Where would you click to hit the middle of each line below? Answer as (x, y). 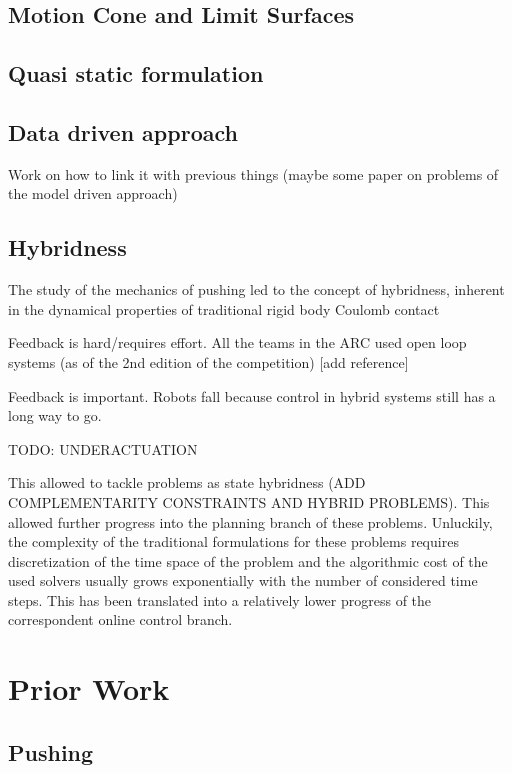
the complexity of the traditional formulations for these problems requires (233, 541)
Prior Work (89, 688)
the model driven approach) (93, 193)
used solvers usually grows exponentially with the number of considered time (243, 580)
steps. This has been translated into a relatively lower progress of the (220, 599)
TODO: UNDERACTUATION (103, 448)
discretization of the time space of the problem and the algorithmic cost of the (248, 560)
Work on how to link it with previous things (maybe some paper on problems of (253, 173)
